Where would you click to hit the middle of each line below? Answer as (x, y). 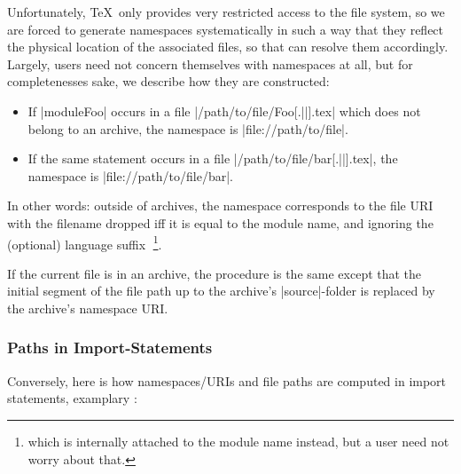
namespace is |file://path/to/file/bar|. (131, 175)
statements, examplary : (72, 398)
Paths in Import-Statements (110, 348)
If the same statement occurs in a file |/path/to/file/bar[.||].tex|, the (213, 158)
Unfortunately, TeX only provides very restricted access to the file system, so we (226, 12)
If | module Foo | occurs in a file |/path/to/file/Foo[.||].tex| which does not (224, 111)
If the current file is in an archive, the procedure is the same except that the (215, 273)
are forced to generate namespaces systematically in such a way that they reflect (226, 29)
